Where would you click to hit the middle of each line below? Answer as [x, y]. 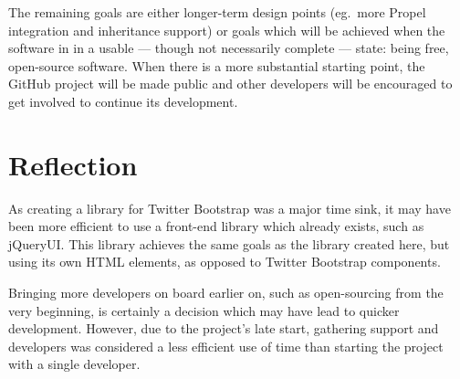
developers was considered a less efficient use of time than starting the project [226, 346]
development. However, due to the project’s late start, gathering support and [224, 328]
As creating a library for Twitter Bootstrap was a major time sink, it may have [230, 208]
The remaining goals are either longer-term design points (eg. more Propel [217, 12]
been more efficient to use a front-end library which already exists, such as [216, 226]
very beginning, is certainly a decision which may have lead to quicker [204, 310]
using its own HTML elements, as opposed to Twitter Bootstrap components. [225, 262]
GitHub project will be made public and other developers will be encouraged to [230, 84]
